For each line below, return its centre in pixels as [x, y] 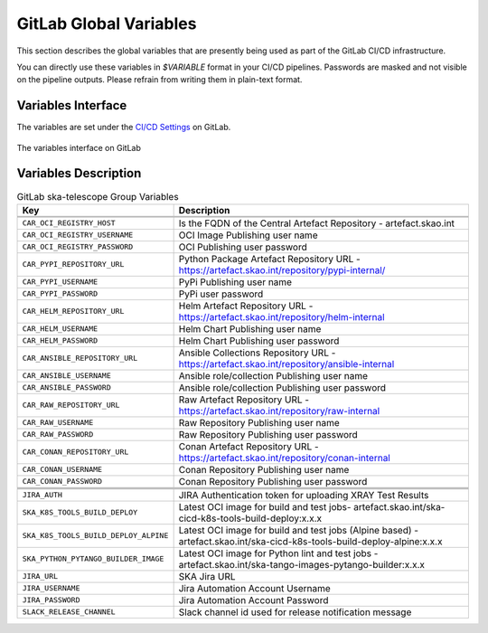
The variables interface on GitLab [79, 147]
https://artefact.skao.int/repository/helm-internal [282, 316]
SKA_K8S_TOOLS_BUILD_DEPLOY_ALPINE [95, 536]
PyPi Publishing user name [235, 282]
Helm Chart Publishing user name [250, 328]
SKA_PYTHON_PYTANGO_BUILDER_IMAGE [93, 559]
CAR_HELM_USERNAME [60, 329]
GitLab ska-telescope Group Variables [98, 196]
